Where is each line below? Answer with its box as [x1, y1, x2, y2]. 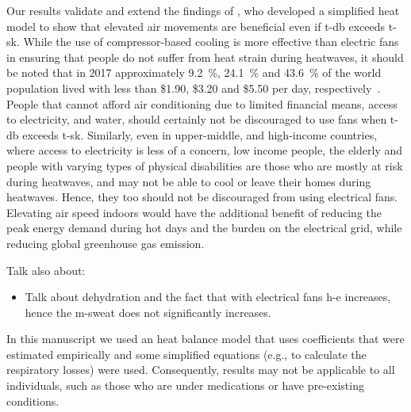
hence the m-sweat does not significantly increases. [25, 303, 271, 320]
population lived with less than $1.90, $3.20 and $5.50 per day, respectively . [6, 79, 381, 96]
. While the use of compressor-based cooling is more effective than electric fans [16, 33, 399, 50]
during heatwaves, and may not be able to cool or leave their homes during [6, 173, 371, 189]
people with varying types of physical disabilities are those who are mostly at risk [6, 157, 403, 174]
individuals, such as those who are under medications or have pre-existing [6, 377, 364, 394]
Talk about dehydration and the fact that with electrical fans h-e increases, [25, 288, 391, 305]
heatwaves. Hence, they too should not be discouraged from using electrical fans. [6, 189, 398, 205]
